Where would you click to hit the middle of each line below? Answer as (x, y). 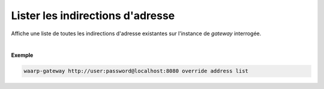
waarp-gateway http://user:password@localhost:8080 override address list (136, 71)
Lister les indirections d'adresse (93, 16)
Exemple (22, 55)
